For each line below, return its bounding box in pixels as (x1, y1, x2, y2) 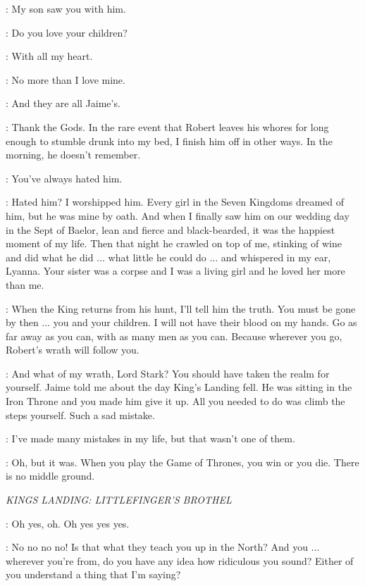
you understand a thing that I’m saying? (6, 567, 181, 582)
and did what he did (6, 249, 94, 264)
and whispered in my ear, (221, 249, 331, 264)
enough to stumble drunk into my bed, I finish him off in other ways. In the (6, 133, 333, 148)
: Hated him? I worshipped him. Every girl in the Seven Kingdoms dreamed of (6, 194, 345, 209)
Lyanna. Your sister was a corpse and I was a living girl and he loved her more (6, 263, 345, 278)
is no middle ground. (6, 468, 95, 483)
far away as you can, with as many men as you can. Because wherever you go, (6, 328, 342, 343)
